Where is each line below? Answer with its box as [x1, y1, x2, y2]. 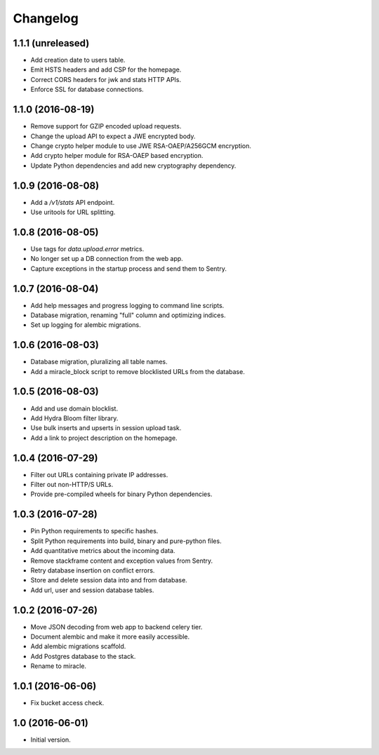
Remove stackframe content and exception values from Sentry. [30, 556, 213, 565]
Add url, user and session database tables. [30, 586, 154, 594]
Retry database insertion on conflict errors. [30, 566, 155, 575]
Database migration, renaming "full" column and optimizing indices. [30, 311, 226, 319]
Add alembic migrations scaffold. [30, 642, 126, 650]
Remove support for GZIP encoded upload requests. [30, 122, 182, 131]
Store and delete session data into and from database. [30, 576, 187, 584]
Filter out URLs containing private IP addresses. [30, 470, 168, 479]
